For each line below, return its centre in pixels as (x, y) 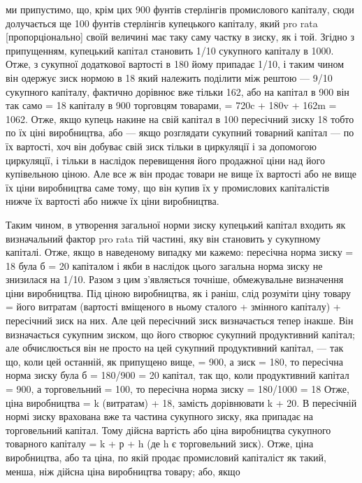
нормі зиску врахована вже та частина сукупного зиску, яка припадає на (160, 416)
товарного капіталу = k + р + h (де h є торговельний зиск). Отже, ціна (160, 444)
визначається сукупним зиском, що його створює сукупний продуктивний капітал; (180, 334)
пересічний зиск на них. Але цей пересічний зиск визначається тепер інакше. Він (180, 320)
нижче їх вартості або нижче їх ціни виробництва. (113, 201)
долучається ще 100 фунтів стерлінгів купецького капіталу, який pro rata (162, 23)
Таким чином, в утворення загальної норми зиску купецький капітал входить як (176, 224)
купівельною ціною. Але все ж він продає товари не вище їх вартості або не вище (181, 174)
